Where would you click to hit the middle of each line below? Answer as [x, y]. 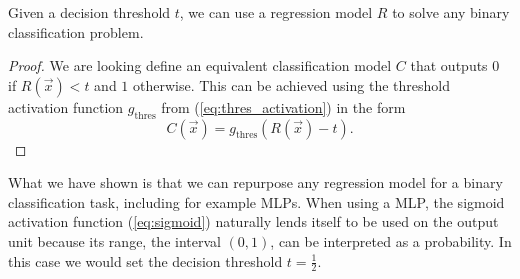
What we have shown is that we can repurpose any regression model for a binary [255, 182]
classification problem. [76, 31]
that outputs [449, 65]
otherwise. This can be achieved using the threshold [291, 84]
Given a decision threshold [89, 12]
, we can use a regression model [276, 12]
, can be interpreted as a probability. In [391, 240]
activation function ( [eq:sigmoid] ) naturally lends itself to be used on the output [253, 221]
